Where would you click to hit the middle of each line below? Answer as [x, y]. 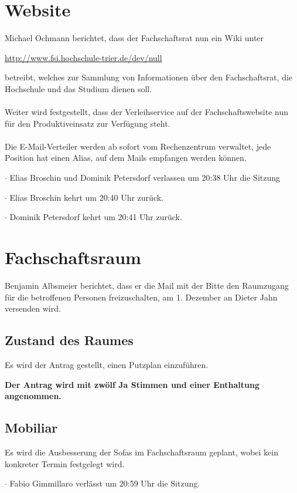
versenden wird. [33, 308]
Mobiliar [31, 428]
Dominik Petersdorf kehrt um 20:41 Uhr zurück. [96, 217]
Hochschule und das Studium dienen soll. [78, 88]
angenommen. [33, 396]
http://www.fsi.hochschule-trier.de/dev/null [83, 57]
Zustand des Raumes [69, 340]
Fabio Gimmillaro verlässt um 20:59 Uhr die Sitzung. [105, 483]
